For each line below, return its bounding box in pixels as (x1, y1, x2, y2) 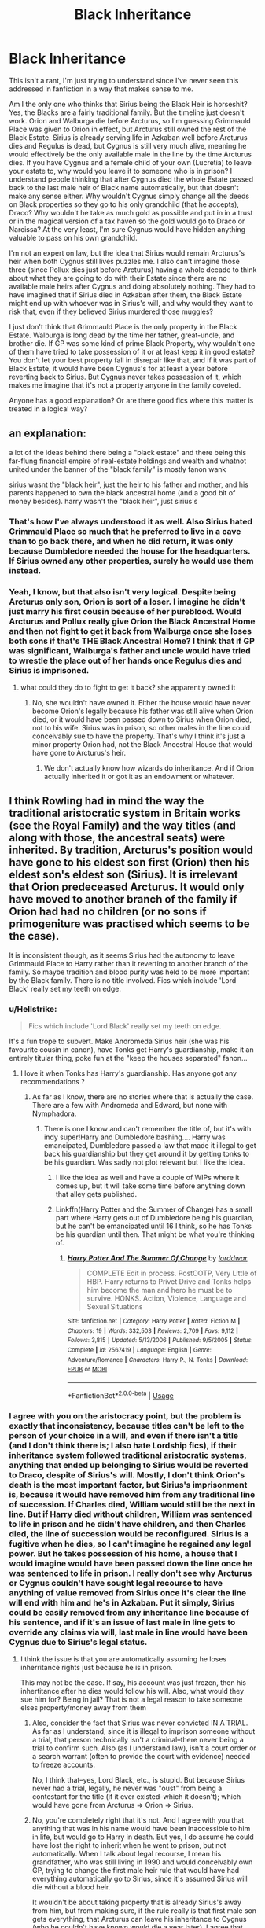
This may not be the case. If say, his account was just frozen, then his (20, 1677, 247, 1687)
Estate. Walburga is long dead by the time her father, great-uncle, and (9, 330, 235, 340)
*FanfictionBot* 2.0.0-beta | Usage (67, 1389, 174, 1400)
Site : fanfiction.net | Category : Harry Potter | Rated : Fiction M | (67, 1317, 241, 1326)
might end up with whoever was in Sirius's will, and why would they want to (9, 298, 254, 307)
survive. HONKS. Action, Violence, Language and (86, 1293, 247, 1303)
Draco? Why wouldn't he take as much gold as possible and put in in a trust (9, 208, 253, 217)
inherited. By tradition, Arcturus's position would (9, 844, 254, 857)
